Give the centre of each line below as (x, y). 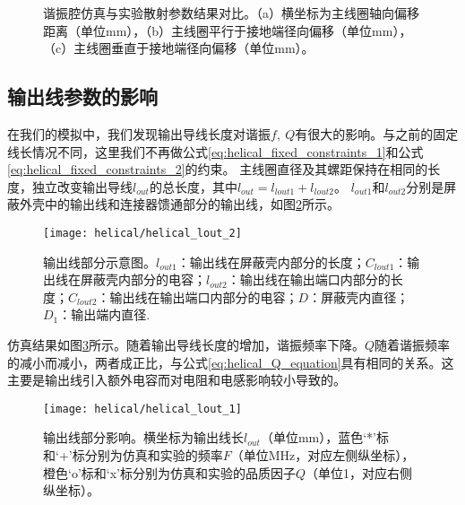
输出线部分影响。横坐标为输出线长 (143, 437)
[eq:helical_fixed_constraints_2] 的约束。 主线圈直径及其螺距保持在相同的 (218, 169)
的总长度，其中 (193, 186)
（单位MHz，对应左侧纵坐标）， (323, 455)
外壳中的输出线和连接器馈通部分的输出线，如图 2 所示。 (179, 204)
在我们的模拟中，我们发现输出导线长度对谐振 (139, 133)
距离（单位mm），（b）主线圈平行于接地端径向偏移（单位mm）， (228, 30)
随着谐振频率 (413, 344)
